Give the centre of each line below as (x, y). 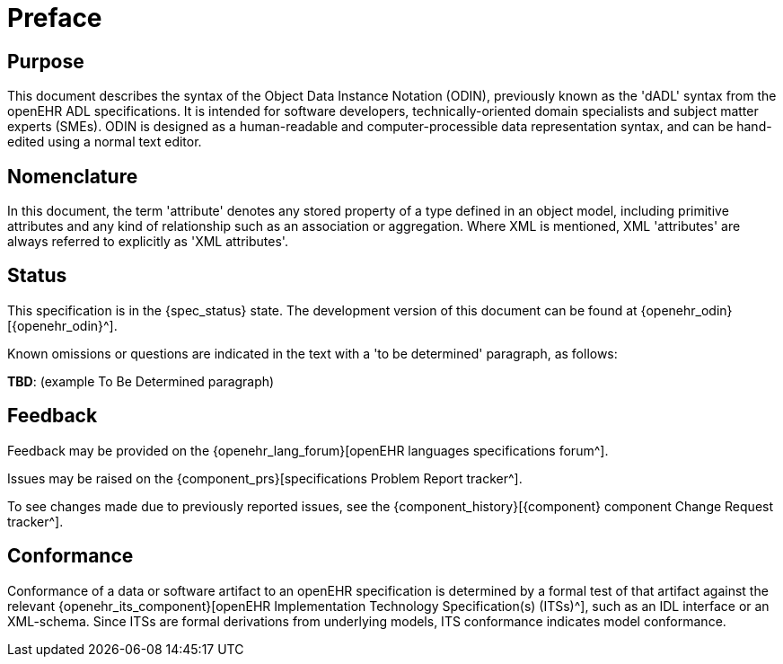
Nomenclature (73, 176)
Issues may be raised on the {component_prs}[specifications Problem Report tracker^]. (265, 478)
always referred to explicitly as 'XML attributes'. (148, 242)
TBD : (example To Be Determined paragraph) (141, 381)
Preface (55, 18)
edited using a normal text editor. (105, 142)
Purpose (46, 61)
